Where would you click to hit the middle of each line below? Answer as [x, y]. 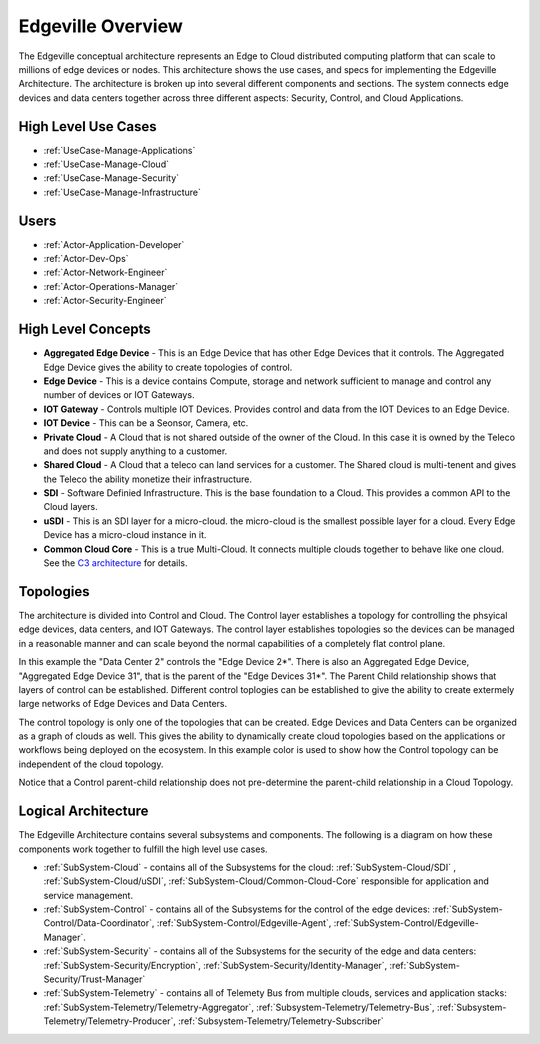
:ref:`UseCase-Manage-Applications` [119, 150]
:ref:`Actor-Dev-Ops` [86, 259]
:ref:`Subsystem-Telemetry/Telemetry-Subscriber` [281, 1021]
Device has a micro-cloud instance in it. [125, 535]
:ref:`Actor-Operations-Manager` [111, 286]
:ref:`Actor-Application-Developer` [114, 244]
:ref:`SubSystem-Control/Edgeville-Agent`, [244, 923]
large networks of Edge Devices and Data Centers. [123, 704]
